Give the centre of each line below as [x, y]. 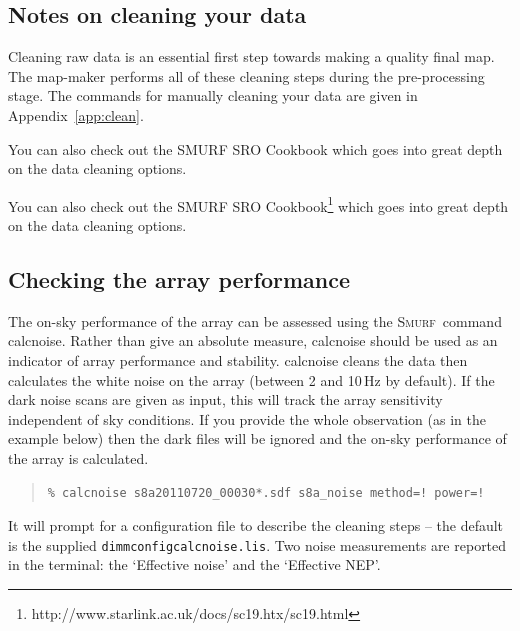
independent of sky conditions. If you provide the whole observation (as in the [247, 418]
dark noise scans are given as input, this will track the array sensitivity [225, 399]
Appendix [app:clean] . [76, 114]
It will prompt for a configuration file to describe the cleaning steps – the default [256, 525]
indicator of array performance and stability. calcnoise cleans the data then [238, 360]
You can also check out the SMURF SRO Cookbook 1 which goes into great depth [258, 204]
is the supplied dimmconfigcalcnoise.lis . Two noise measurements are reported [257, 544]
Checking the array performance [179, 279]
